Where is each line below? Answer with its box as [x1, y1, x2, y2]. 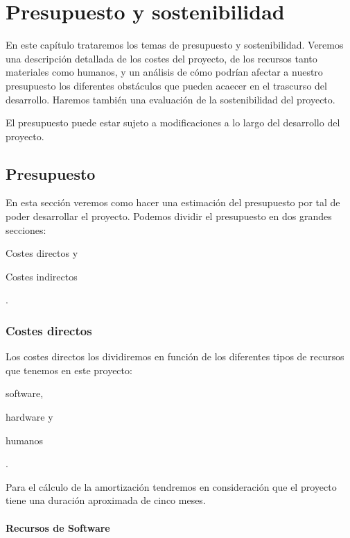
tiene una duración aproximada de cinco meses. [6, 493, 206, 507]
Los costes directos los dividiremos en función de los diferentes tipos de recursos [6, 349, 344, 364]
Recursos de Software [6, 520, 110, 535]
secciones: [6, 222, 46, 237]
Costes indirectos [6, 269, 78, 283]
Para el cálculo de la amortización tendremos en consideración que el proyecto [6, 479, 337, 494]
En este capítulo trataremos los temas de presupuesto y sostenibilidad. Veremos [6, 37, 344, 52]
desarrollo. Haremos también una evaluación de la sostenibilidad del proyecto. [6, 92, 335, 106]
